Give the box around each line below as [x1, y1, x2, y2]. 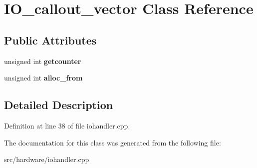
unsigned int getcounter [4, 55, 81, 66]
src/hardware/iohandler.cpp [4, 154, 89, 164]
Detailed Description [4, 97, 113, 112]
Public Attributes [4, 32, 97, 47]
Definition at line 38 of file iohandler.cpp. [4, 120, 130, 130]
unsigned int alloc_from [4, 72, 83, 83]
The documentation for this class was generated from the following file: [4, 137, 221, 147]
